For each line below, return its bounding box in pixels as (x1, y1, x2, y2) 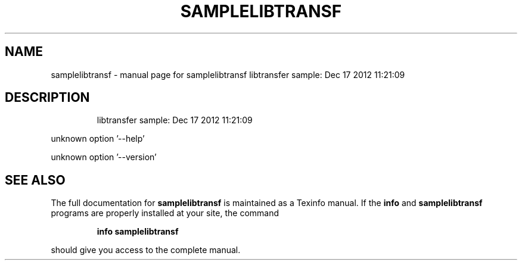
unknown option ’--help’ (51, 133, 145, 144)
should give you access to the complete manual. (51, 245, 241, 255)
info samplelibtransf (97, 226, 179, 237)
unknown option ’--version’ (51, 152, 157, 163)
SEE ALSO (5, 172, 66, 188)
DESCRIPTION (5, 90, 90, 105)
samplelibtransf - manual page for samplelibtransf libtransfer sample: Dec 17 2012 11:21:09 (51, 69, 405, 80)
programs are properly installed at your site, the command (51, 208, 279, 219)
